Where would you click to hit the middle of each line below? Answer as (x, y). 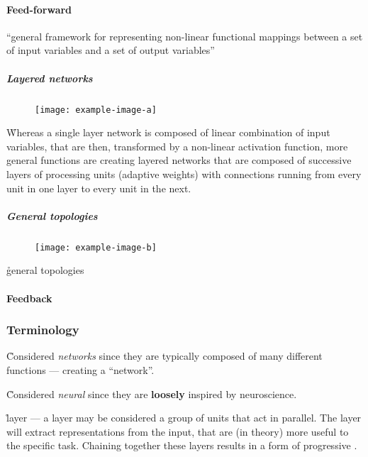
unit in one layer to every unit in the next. (99, 188)
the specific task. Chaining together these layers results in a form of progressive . (182, 445)
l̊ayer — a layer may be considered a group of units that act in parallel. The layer (184, 418)
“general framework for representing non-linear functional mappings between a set (185, 36)
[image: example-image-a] (96, 110)
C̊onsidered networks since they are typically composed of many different (165, 356)
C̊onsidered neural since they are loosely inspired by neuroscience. (152, 393)
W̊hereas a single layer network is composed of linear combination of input (168, 132)
